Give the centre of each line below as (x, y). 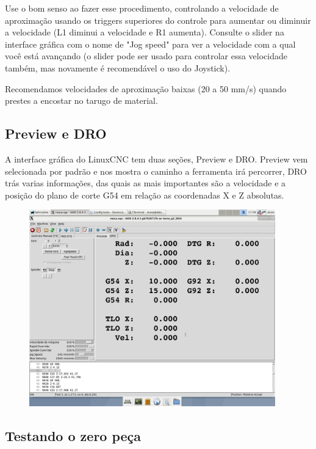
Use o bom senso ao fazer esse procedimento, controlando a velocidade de (142, 8)
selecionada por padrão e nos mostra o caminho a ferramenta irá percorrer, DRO (156, 171)
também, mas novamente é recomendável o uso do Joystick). (118, 68)
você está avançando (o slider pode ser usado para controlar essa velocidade (146, 56)
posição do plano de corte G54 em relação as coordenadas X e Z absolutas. (145, 195)
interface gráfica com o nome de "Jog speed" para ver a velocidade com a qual (150, 44)
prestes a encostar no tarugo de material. (81, 100)
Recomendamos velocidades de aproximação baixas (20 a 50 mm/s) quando (146, 88)
